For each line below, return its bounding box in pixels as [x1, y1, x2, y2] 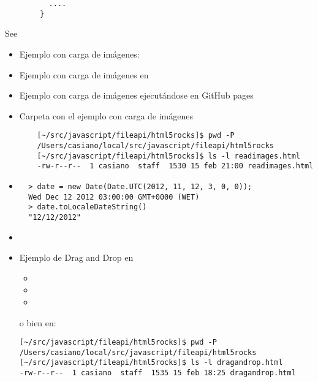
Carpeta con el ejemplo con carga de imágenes [19, 109, 194, 122]
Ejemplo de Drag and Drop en [19, 251, 134, 264]
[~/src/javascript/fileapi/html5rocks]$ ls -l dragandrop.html [19, 358, 283, 367]
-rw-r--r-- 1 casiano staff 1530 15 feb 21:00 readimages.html [37, 162, 314, 171]
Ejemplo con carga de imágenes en [19, 68, 149, 81]
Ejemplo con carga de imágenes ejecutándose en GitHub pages [19, 89, 254, 102]
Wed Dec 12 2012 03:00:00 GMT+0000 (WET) [28, 192, 200, 201]
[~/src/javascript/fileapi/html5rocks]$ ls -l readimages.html [37, 151, 300, 160]
